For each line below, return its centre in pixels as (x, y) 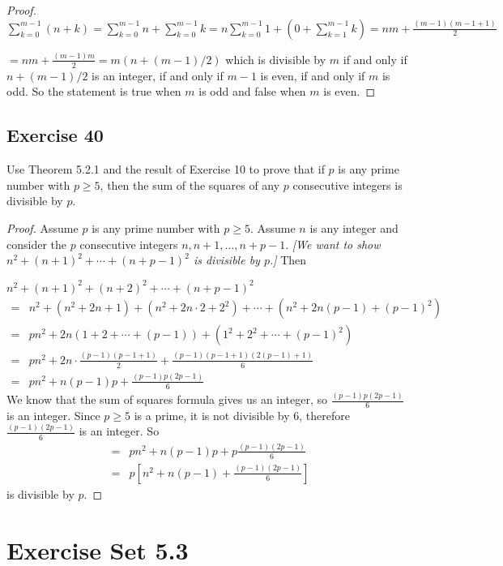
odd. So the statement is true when (94, 91)
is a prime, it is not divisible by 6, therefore (242, 415)
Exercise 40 (55, 135)
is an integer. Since (53, 415)
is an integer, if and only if (158, 75)
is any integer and (354, 227)
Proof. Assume (43, 227)
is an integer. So (119, 431)
